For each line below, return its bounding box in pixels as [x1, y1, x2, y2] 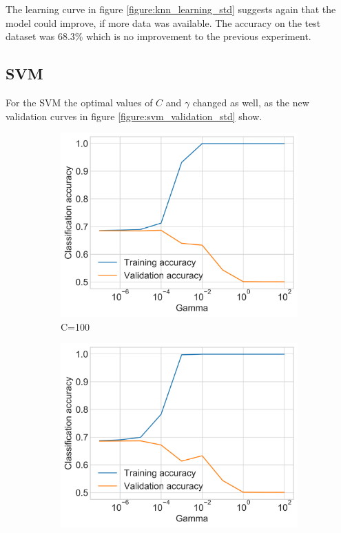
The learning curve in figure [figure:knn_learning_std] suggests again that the [6, 2, 336, 16]
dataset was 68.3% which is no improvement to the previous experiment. [6, 29, 311, 43]
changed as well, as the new [192, 95, 309, 109]
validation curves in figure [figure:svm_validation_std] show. [6, 108, 262, 123]
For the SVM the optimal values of [6, 95, 153, 109]
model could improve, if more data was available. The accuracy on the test [6, 15, 321, 30]
